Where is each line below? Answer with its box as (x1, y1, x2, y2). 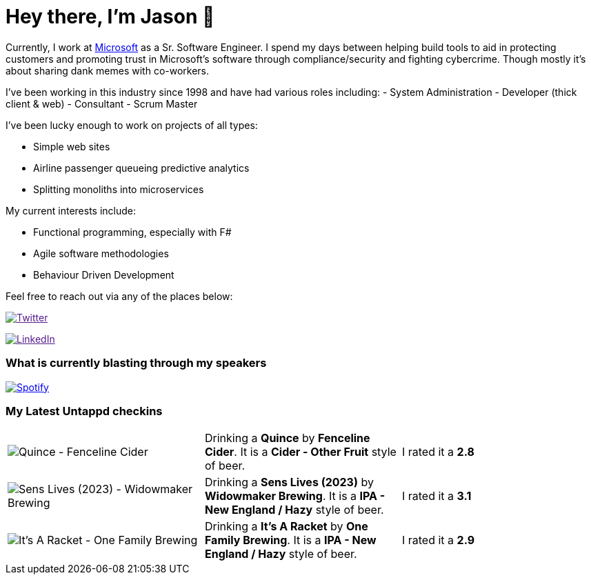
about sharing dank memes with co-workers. (6, 64, 210, 77)
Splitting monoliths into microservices (33, 183, 204, 195)
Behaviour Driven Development (33, 268, 174, 281)
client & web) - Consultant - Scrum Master (6, 97, 198, 110)
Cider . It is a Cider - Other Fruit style (204, 445, 397, 459)
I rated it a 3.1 (401, 489, 472, 503)
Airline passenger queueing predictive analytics (33, 161, 250, 174)
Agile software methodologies (33, 247, 169, 259)
